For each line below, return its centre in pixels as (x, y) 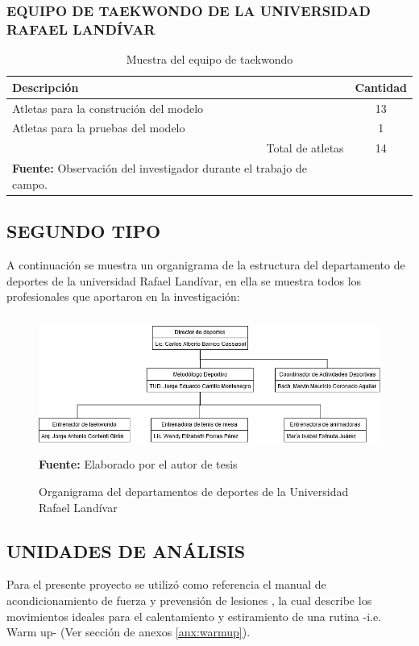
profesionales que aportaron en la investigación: (123, 296)
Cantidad (381, 87)
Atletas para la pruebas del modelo (99, 128)
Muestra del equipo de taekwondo (209, 59)
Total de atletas (305, 148)
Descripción (46, 87)
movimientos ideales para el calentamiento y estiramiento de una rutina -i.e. (194, 616)
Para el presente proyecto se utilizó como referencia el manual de (166, 584)
